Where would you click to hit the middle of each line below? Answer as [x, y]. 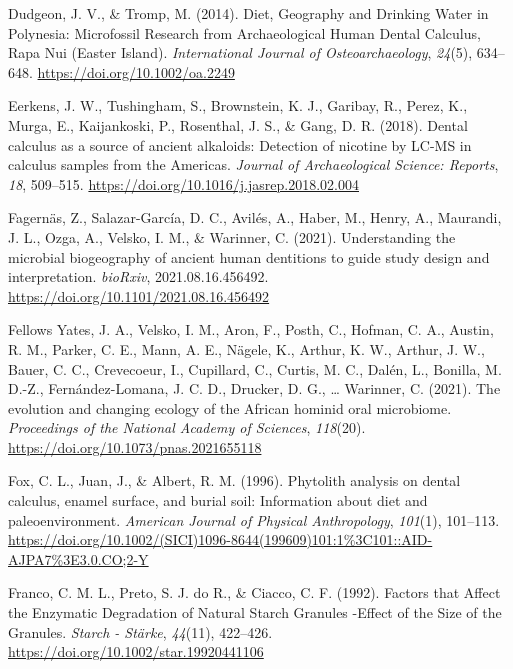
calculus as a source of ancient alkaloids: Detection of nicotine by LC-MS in [240, 144]
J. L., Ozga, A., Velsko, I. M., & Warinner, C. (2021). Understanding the [232, 236]
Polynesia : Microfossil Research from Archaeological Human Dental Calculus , [244, 32]
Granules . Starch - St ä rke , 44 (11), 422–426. [140, 631]
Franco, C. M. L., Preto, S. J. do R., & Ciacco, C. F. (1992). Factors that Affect [254, 592]
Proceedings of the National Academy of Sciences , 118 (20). [187, 427]
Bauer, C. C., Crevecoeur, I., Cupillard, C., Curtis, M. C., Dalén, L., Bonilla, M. [255, 368]
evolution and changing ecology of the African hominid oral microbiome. [230, 407]
